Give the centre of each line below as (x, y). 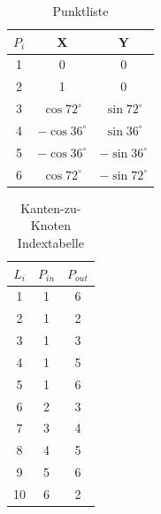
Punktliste (80, 11)
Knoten (50, 225)
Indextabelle (50, 242)
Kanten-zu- (51, 207)
